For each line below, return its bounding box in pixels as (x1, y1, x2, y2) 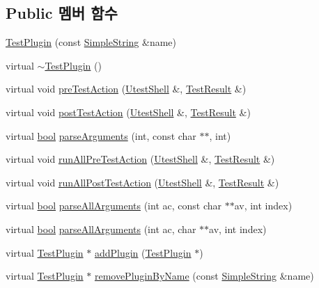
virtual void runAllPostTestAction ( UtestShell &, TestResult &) (6, 175, 279, 189)
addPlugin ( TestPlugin (94, 245, 192, 259)
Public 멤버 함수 (6, 2, 118, 24)
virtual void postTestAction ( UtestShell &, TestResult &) (6, 104, 251, 119)
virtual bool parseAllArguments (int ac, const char (6, 198, 221, 213)
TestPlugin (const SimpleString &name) (6, 35, 177, 49)
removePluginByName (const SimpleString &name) (94, 269, 314, 283)
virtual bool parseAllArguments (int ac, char (6, 221, 196, 236)
